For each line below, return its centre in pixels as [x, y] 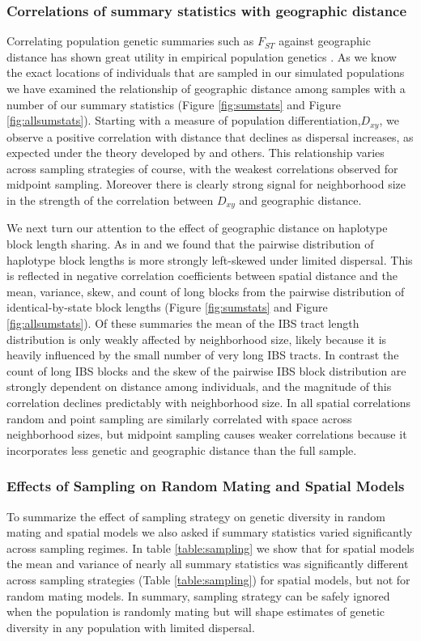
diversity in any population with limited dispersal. [131, 627]
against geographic [325, 41]
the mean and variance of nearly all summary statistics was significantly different [208, 564]
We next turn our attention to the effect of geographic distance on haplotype [197, 228]
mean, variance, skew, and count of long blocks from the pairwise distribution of [206, 291]
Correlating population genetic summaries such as [130, 41]
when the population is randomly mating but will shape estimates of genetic [196, 611]
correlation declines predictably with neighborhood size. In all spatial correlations [209, 402]
